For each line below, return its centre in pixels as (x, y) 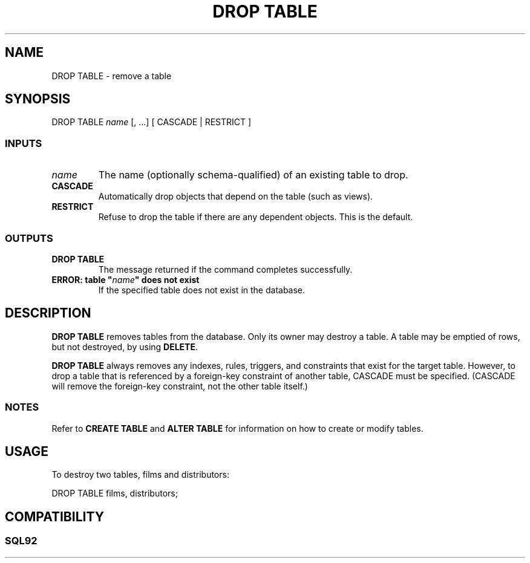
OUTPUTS (29, 238)
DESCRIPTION (48, 313)
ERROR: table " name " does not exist (126, 279)
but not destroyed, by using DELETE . (125, 347)
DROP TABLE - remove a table (112, 76)
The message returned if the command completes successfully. (225, 269)
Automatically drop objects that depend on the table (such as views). (236, 197)
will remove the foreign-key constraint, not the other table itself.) (180, 386)
